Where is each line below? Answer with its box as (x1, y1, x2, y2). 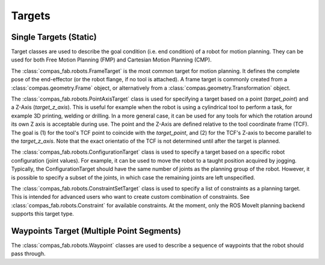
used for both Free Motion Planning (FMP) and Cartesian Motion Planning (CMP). (11, 56, 212, 63)
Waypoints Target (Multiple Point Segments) (11, 226, 181, 236)
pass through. (11, 250, 46, 257)
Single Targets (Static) (11, 32, 97, 42)
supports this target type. (11, 210, 75, 217)
